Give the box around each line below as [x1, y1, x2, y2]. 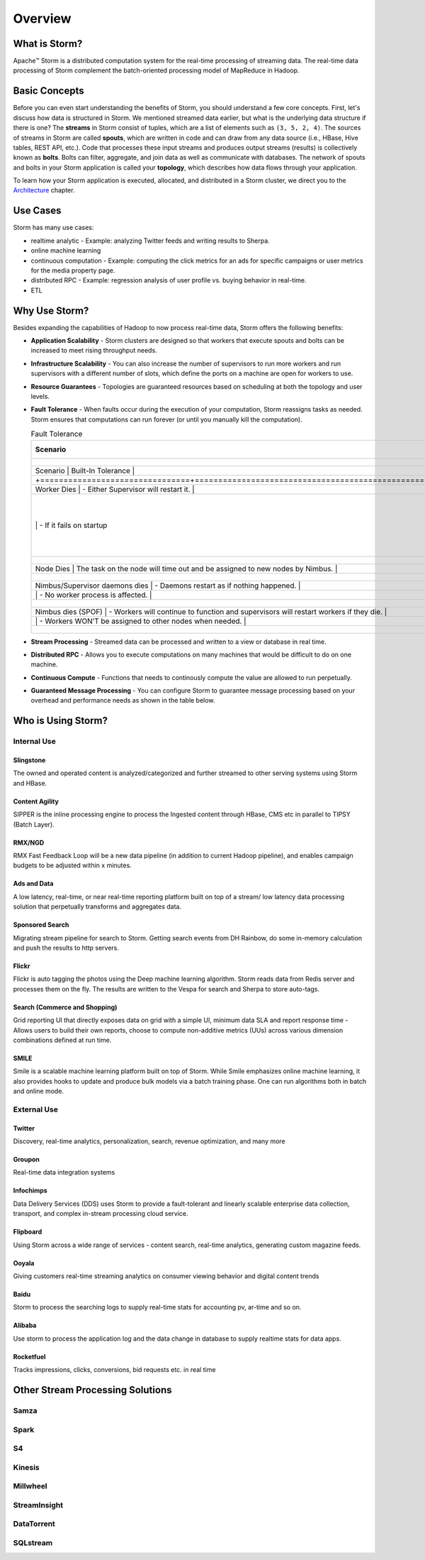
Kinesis [13, 1462, 40, 1472]
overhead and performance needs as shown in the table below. [30, 696, 215, 705]
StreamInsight [13, 1500, 64, 1510]
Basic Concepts [13, 85, 84, 97]
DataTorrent [13, 1519, 56, 1529]
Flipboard [13, 1228, 42, 1236]
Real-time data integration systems [13, 1168, 115, 1177]
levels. [30, 392, 50, 400]
